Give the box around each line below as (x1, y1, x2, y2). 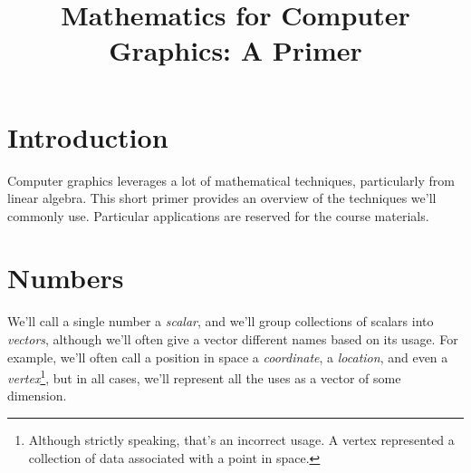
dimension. (7, 386, 67, 405)
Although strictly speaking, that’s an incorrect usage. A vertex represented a (28, 430, 455, 449)
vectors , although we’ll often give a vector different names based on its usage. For (7, 330, 458, 348)
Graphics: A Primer (109, 32, 362, 69)
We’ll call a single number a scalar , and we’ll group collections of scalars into (7, 312, 434, 331)
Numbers (7, 259, 124, 296)
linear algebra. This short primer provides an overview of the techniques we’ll (7, 188, 437, 208)
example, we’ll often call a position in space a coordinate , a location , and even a (7, 347, 448, 366)
